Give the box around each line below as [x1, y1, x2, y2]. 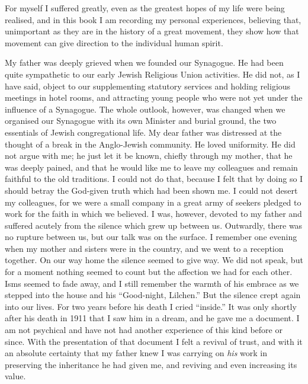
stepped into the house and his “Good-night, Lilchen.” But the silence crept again [5, 289, 301, 301]
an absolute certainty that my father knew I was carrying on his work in [5, 347, 267, 359]
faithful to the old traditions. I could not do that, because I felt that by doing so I [5, 172, 303, 185]
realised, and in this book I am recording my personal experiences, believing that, [5, 13, 301, 25]
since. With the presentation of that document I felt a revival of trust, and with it [5, 335, 303, 347]
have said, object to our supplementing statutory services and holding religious [5, 79, 291, 92]
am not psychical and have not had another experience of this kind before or [5, 324, 283, 336]
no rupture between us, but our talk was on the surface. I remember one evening [5, 231, 297, 243]
